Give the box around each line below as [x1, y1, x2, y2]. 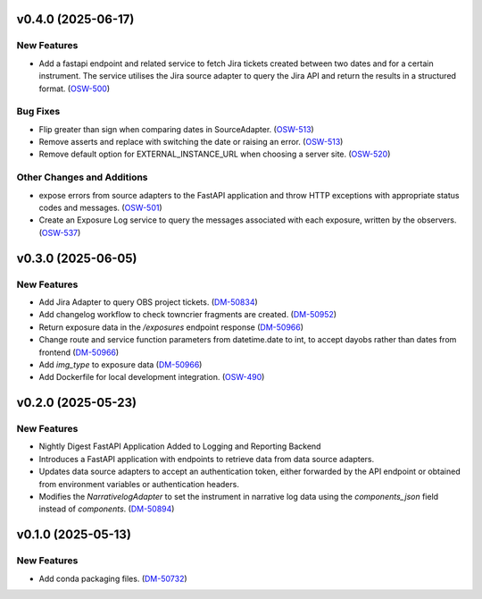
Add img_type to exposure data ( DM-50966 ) [38, 359, 203, 370]
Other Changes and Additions [16, 171, 148, 183]
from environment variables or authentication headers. [38, 478, 240, 489]
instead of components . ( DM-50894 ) [38, 503, 175, 514]
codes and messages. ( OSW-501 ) [38, 202, 162, 213]
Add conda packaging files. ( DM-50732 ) [38, 573, 187, 584]
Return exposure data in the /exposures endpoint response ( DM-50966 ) [38, 322, 303, 333]
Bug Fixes [16, 105, 61, 118]
